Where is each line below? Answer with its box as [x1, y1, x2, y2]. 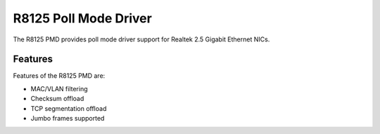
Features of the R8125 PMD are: [13, 72, 106, 80]
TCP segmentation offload [30, 104, 107, 112]
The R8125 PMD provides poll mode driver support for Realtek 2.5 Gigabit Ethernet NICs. [13, 35, 270, 43]
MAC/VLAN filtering [30, 84, 88, 93]
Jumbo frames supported [30, 114, 105, 123]
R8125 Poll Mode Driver [13, 11, 153, 26]
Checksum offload [30, 95, 84, 103]
